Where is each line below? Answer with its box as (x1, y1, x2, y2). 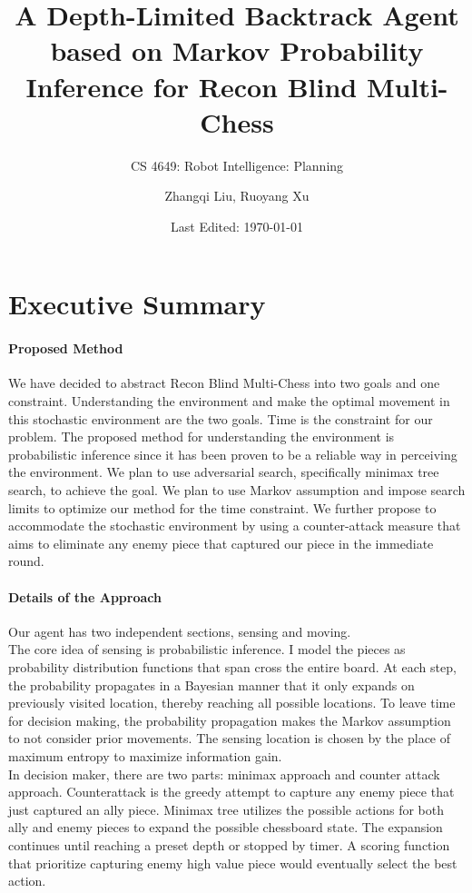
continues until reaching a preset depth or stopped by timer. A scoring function (8, 835, 450, 854)
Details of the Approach (8, 587, 162, 606)
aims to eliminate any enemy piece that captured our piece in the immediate (8, 533, 434, 552)
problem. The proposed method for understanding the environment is (8, 427, 395, 446)
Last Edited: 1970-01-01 (171, 216, 303, 235)
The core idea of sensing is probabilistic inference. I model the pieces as (8, 640, 406, 659)
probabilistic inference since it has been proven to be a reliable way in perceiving (8, 444, 457, 463)
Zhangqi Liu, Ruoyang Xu (164, 186, 310, 205)
